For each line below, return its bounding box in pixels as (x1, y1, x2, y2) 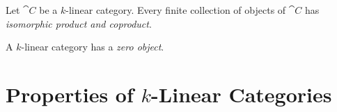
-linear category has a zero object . (21, 39, 164, 54)
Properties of (6, 80, 134, 108)
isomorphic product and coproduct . (6, 16, 152, 30)
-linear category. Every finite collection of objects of (65, 3, 286, 17)
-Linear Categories (151, 80, 332, 108)
